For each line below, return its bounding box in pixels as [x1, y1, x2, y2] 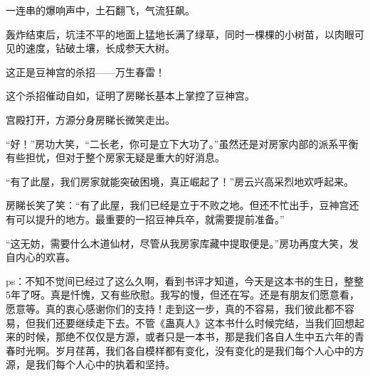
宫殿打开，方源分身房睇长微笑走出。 [6, 112, 175, 127]
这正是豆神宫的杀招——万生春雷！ [6, 64, 165, 79]
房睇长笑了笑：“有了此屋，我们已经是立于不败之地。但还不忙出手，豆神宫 [6, 198, 349, 213]
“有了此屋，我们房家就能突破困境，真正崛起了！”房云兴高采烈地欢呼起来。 [6, 173, 354, 188]
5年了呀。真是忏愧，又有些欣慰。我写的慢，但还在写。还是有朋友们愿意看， [6, 287, 359, 302]
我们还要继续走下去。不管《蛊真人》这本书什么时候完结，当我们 [35, 315, 334, 330]
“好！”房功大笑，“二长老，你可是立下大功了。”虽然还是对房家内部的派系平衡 [6, 136, 359, 151]
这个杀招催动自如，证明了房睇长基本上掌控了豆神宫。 [6, 88, 255, 103]
